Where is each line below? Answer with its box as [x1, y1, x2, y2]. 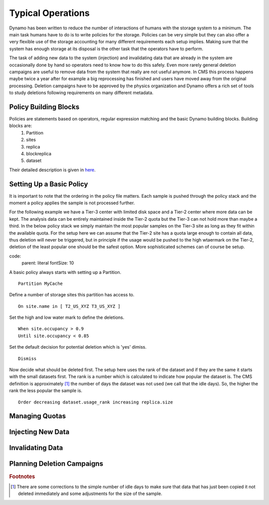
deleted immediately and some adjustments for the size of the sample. [18, 491, 162, 497]
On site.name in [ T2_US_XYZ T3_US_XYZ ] [18, 303, 121, 309]
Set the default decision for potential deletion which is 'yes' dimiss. [9, 344, 147, 350]
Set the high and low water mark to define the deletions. [9, 314, 125, 321]
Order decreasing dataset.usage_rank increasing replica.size [18, 399, 173, 405]
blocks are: [9, 123, 32, 129]
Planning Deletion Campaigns [9, 460, 104, 468]
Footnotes [9, 473, 35, 480]
